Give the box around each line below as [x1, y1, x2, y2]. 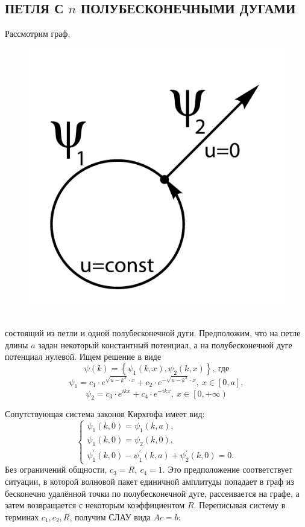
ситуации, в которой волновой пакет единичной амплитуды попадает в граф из [5, 475, 294, 488]
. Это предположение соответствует [162, 463, 293, 476]
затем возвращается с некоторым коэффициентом [5, 499, 185, 511]
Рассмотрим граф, [5, 27, 71, 40]
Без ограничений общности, [5, 463, 107, 476]
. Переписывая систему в [193, 499, 286, 511]
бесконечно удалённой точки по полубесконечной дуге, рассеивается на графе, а [5, 487, 300, 499]
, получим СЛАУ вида [69, 510, 151, 523]
